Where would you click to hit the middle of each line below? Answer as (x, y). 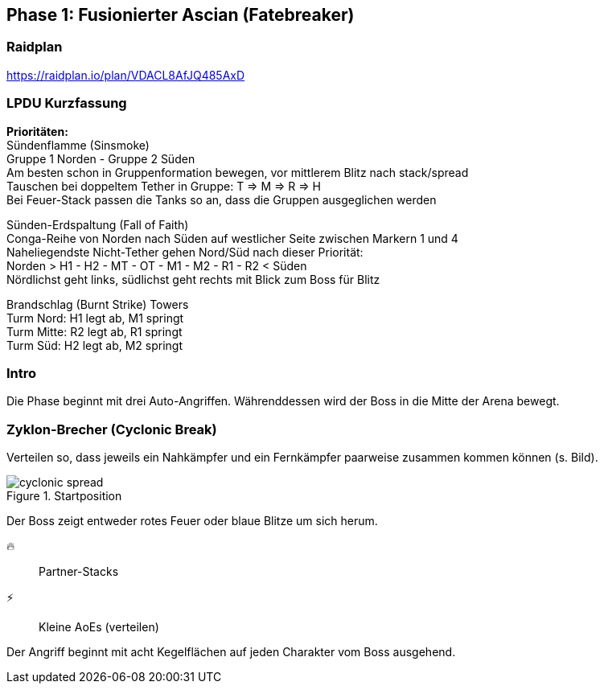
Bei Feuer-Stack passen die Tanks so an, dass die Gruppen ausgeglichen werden (222, 199)
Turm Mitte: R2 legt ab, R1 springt (95, 331)
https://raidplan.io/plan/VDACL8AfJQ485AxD (126, 75)
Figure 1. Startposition (64, 496)
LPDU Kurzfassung (67, 103)
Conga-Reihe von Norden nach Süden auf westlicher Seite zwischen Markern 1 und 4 (232, 238)
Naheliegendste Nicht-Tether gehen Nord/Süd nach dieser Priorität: (185, 252)
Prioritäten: (37, 131)
